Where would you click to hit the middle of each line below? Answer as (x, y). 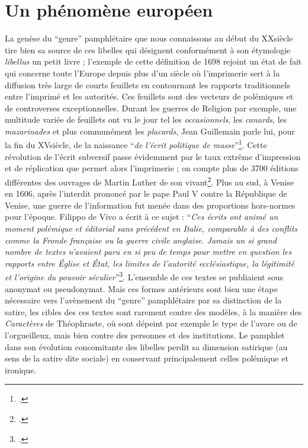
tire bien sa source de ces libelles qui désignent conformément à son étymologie (148, 49)
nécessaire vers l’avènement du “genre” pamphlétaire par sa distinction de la (143, 300)
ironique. (21, 369)
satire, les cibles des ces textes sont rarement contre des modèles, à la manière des (153, 311)
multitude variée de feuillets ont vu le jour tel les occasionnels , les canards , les (146, 119)
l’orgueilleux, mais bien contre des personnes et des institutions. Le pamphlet (145, 335)
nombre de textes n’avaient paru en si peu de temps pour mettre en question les (148, 252)
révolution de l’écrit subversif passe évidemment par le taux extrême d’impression (153, 156)
